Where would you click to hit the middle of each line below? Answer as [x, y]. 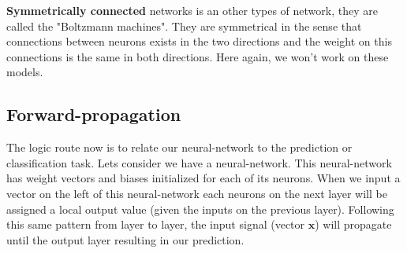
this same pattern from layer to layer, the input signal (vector [156, 224]
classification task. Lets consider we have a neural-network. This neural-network [199, 162]
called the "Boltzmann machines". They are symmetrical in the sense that [184, 26]
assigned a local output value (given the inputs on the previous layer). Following [200, 209]
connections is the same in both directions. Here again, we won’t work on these [198, 56]
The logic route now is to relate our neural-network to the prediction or [179, 147]
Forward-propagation [94, 114]
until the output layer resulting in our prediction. [125, 239]
